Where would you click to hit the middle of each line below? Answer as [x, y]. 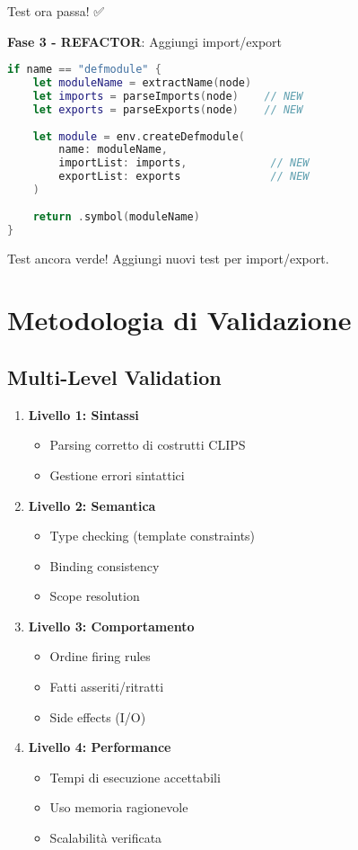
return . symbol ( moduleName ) [116, 216]
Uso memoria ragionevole [119, 807]
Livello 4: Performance [100, 747]
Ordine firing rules [100, 656]
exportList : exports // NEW [184, 177]
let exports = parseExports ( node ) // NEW [168, 109]
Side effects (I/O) [98, 716]
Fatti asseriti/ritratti [107, 687]
